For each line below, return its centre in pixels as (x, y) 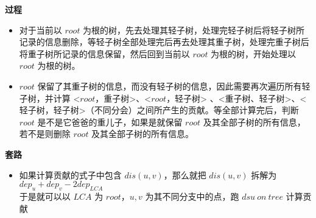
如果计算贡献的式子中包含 (70, 174)
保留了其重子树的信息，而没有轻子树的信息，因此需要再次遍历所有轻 (174, 86)
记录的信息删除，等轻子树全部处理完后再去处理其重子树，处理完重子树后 (164, 42)
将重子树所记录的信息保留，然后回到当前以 (104, 53)
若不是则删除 (45, 134)
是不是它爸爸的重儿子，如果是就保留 (110, 121)
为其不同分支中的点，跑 (192, 196)
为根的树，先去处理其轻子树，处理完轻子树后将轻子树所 (194, 30)
